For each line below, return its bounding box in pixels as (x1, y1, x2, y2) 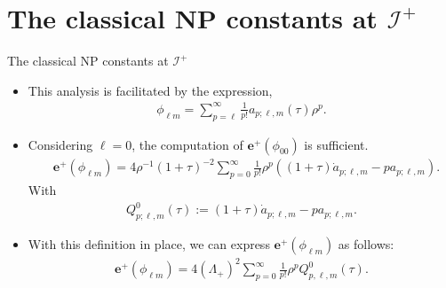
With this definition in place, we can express (28, 234, 270, 253)
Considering (28, 135, 93, 153)
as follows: (338, 234, 394, 253)
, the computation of (131, 135, 243, 153)
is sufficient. (304, 135, 369, 153)
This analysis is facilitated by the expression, (28, 81, 273, 99)
